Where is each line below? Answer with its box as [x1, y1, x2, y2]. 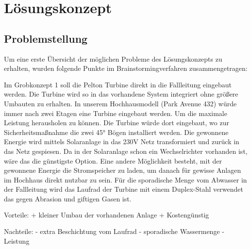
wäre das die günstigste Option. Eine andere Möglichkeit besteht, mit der [4, 155, 222, 166]
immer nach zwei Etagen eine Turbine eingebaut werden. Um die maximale [4, 108, 227, 118]
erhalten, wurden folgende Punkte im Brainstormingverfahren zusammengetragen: [4, 63, 248, 73]
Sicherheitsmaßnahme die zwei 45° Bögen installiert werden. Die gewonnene [4, 127, 229, 137]
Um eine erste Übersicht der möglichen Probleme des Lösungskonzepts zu [4, 53, 222, 64]
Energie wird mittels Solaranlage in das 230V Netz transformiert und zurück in [4, 136, 239, 147]
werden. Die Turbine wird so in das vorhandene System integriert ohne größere [4, 89, 238, 99]
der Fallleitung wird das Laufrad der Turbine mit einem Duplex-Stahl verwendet [4, 184, 243, 194]
